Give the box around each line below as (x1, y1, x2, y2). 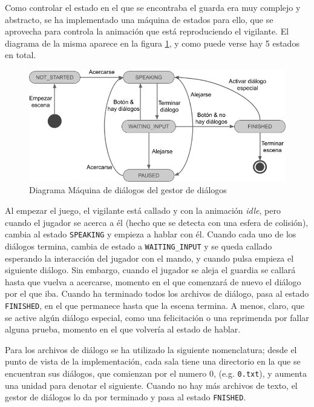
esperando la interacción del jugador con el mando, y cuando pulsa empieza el (5, 251, 294, 264)
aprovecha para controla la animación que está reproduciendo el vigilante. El (5, 25, 289, 38)
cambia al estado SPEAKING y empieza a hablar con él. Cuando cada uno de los (5, 228, 296, 240)
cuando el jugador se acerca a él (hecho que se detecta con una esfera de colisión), (5, 216, 309, 228)
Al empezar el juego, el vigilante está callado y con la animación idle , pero (5, 204, 281, 217)
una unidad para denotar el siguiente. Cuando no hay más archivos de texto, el (5, 379, 298, 391)
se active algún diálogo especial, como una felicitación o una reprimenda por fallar (5, 311, 309, 323)
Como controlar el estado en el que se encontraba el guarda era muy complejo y (5, 1, 301, 13)
